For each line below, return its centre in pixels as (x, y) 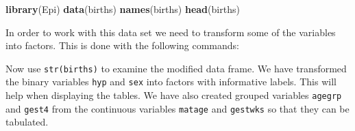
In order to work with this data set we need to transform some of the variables (171, 32)
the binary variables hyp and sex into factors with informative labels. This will (171, 82)
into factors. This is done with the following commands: (123, 45)
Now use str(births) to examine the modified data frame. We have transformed (176, 68)
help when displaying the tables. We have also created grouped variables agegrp (174, 95)
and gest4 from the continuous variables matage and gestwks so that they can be (177, 108)
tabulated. (27, 122)
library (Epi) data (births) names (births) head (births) (123, 9)
